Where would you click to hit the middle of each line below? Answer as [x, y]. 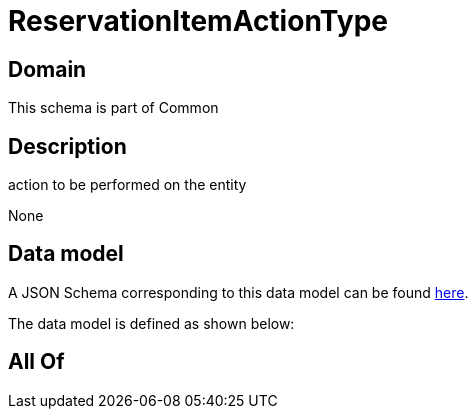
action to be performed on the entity [127, 185]
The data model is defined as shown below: [151, 323]
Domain [47, 69]
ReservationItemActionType [198, 21]
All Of [36, 362]
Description [67, 146]
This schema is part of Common [113, 108]
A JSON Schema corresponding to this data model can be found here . [238, 292]
